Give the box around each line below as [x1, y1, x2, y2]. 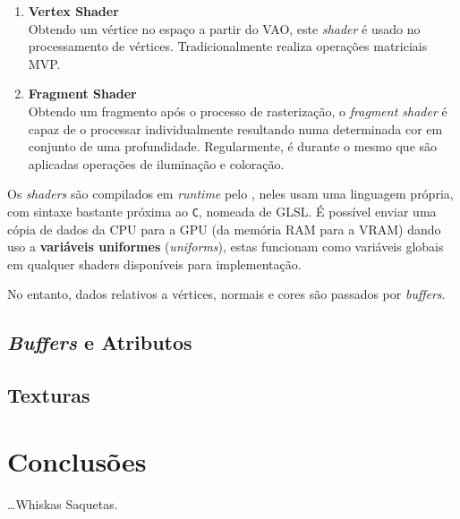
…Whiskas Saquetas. [7, 494, 118, 513]
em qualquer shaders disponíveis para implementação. [7, 254, 302, 273]
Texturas [7, 381, 90, 409]
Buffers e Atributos [7, 328, 192, 356]
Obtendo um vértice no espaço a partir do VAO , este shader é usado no [28, 19, 421, 38]
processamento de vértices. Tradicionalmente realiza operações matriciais [28, 37, 428, 55]
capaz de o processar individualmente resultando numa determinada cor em [28, 119, 443, 138]
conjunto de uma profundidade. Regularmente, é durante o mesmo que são [28, 137, 438, 156]
